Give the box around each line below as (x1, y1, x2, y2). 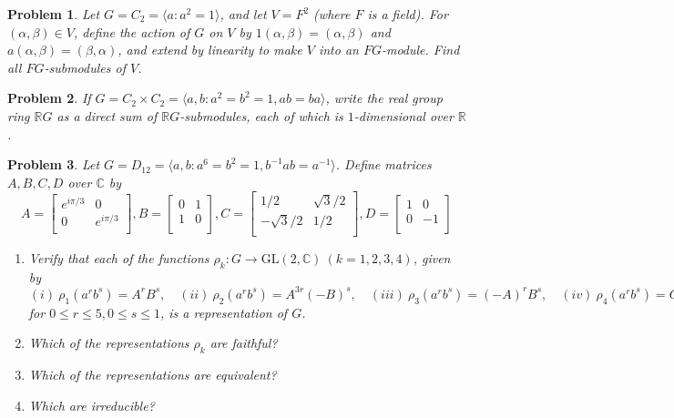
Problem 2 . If (7, 88, 91, 107)
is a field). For (367, 5, 448, 23)
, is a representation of (159, 302, 288, 321)
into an (318, 40, 359, 59)
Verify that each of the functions (28, 249, 209, 267)
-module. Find (381, 40, 460, 59)
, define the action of (73, 22, 190, 41)
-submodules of (44, 57, 126, 76)
